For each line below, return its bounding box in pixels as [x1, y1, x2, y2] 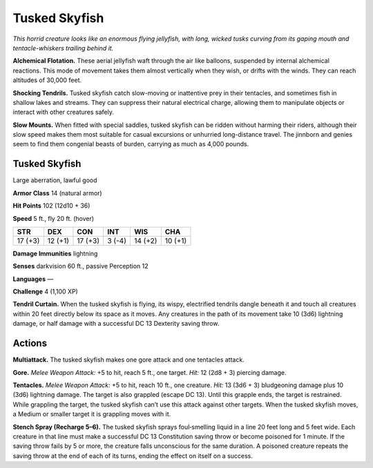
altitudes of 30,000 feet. [12, 76, 82, 84]
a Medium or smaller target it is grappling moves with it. [12, 410, 171, 418]
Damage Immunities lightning [12, 249, 98, 257]
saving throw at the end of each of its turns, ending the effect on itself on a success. [12, 451, 254, 460]
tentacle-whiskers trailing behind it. [12, 43, 114, 52]
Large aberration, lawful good [12, 176, 97, 184]
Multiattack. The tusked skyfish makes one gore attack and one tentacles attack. [12, 355, 245, 364]
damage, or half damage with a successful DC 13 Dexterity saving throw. [12, 320, 220, 328]
